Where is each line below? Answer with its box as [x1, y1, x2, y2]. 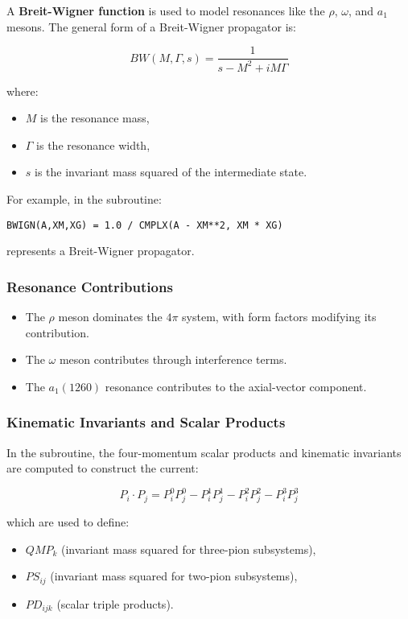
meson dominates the [58, 308, 163, 325]
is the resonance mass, [40, 109, 150, 126]
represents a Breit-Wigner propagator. [6, 242, 195, 259]
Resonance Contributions [6, 276, 173, 296]
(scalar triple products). [56, 595, 174, 612]
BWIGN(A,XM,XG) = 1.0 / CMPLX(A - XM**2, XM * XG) [6, 219, 283, 231]
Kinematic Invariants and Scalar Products [6, 412, 286, 432]
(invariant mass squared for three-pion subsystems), [61, 540, 316, 557]
